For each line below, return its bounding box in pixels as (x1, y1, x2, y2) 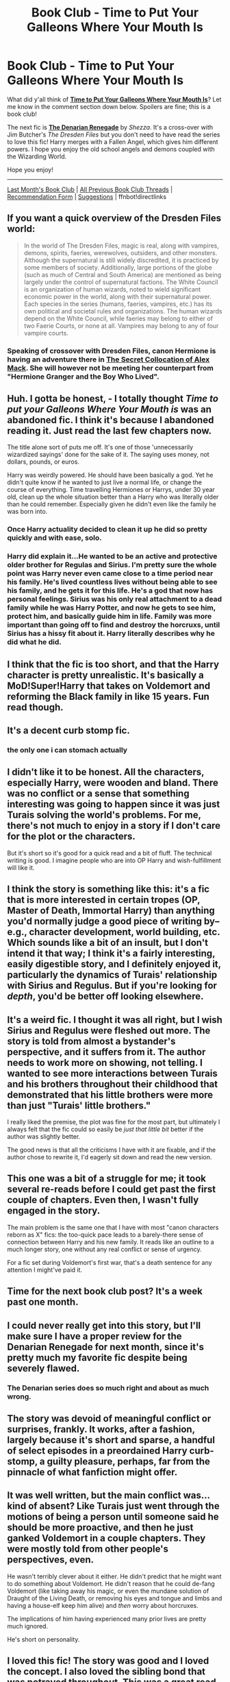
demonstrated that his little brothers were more (7, 1089, 214, 1100)
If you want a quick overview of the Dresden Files (7, 213, 222, 224)
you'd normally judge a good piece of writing (7, 916, 202, 927)
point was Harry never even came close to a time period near (7, 569, 214, 578)
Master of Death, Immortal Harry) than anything (7, 905, 215, 916)
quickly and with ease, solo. (7, 533, 102, 543)
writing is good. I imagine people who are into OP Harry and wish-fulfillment (7, 856, 221, 864)
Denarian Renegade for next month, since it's (7, 1341, 204, 1353)
